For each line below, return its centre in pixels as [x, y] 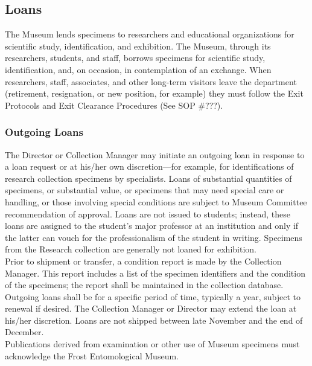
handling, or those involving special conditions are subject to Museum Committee [156, 201]
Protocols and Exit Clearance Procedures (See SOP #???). [114, 105]
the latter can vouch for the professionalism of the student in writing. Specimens [154, 237]
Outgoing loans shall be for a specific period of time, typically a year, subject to [153, 296]
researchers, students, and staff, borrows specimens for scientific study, [135, 58]
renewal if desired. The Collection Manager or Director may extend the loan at [151, 308]
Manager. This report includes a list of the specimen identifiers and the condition [155, 273]
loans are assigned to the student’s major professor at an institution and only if [152, 226]
